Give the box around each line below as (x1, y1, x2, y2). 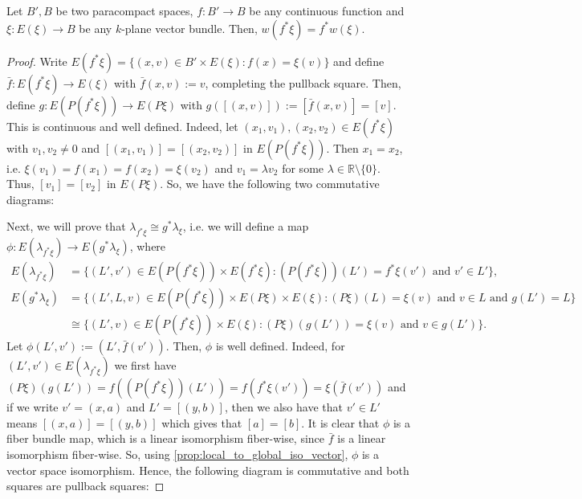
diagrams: (6, 190, 55, 207)
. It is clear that (301, 414, 380, 431)
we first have (114, 357, 177, 374)
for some (282, 159, 324, 176)
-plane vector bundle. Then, (121, 19, 258, 36)
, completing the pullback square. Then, (205, 74, 401, 91)
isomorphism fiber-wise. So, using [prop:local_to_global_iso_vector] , (6, 446, 348, 462)
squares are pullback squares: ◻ (6, 477, 165, 494)
